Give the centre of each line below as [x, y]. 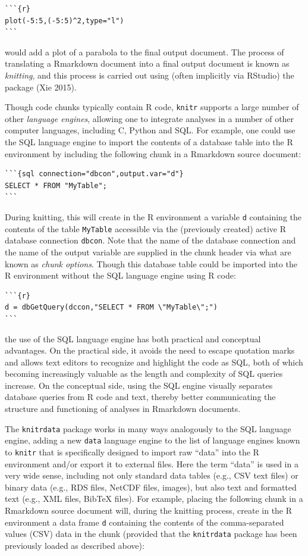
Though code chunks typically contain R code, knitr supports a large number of [152, 107]
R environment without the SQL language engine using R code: [120, 275]
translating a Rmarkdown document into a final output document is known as [147, 63]
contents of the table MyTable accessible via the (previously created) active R [145, 228]
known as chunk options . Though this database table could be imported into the [151, 263]
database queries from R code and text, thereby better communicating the [140, 397]
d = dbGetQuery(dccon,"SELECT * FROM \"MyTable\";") [111, 307]
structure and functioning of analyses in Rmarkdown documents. [123, 409]
